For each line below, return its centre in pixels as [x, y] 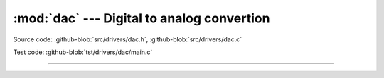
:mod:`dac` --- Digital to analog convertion [142, 18]
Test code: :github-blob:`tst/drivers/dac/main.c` [83, 52]
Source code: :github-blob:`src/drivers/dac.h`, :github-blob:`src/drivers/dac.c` [127, 39]
